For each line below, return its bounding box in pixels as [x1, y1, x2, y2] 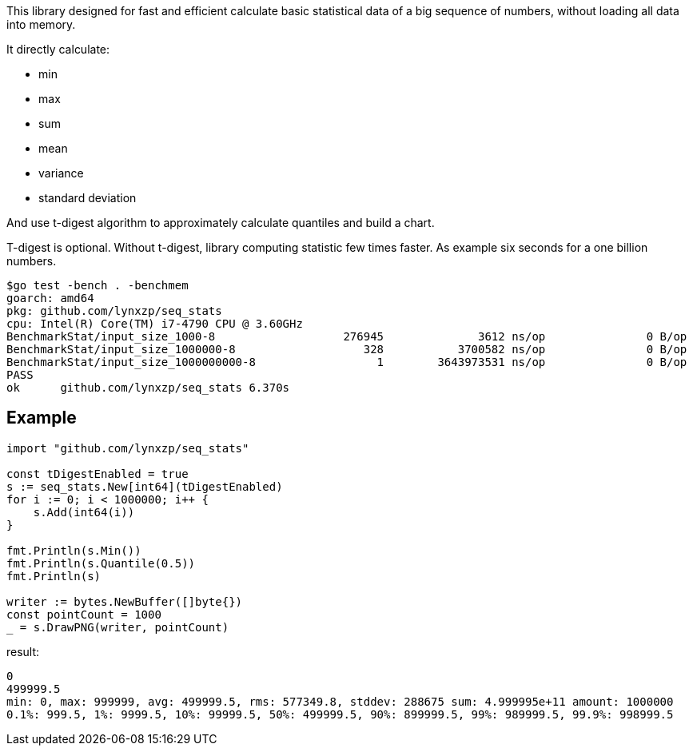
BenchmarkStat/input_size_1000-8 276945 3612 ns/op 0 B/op [6, 330, 687, 343]
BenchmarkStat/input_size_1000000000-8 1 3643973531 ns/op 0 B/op [6, 356, 687, 368]
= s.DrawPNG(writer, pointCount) [19, 620, 229, 634]
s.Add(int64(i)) [33, 505, 135, 519]
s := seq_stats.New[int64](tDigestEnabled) [6, 479, 283, 493]
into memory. [6, 18, 76, 31]
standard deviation [38, 191, 137, 205]
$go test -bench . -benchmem [6, 279, 189, 292]
